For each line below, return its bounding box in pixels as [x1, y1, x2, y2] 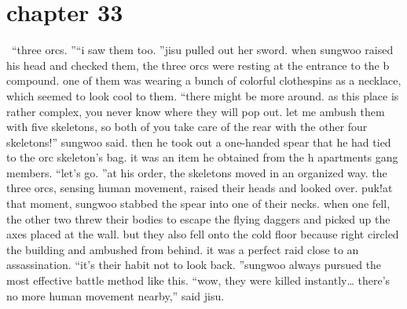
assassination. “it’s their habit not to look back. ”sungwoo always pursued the [6, 256, 382, 273]
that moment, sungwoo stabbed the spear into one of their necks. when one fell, [6, 195, 390, 212]
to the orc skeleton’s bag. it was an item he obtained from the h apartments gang [6, 149, 398, 165]
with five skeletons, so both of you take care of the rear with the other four [6, 118, 368, 135]
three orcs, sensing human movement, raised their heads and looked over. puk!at [6, 180, 393, 196]
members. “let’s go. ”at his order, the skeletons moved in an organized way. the [6, 164, 387, 180]
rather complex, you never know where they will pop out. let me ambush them [6, 103, 385, 119]
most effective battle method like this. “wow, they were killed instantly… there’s [6, 272, 390, 289]
